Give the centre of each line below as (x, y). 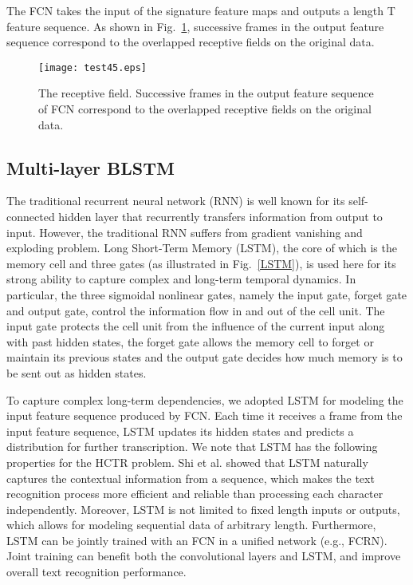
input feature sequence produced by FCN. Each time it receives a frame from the (205, 415)
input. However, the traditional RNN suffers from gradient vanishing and (185, 232)
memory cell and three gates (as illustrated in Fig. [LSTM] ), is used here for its (201, 263)
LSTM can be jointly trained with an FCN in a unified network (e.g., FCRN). (197, 540)
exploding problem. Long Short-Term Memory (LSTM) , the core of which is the (202, 248)
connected (31, 217)
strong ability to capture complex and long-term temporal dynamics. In (181, 279)
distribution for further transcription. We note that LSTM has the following (192, 447)
